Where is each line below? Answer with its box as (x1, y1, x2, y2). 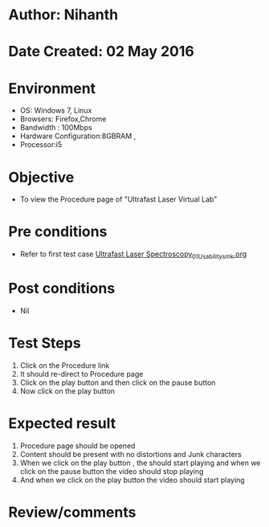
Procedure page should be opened (19, 440, 136, 451)
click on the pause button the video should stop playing (19, 466, 204, 476)
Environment (8, 79, 96, 97)
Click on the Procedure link (19, 360, 110, 370)
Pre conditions (8, 223, 108, 241)
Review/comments (8, 503, 137, 521)
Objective (8, 168, 75, 186)
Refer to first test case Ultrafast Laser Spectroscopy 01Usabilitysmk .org (19, 249, 247, 260)
